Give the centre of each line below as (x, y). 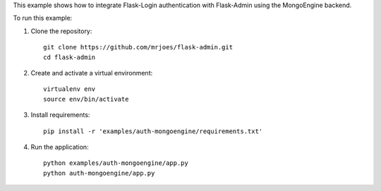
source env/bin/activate (86, 99)
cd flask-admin (69, 57)
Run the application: (60, 147)
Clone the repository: (61, 31)
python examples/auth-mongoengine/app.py (116, 163)
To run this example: (43, 18)
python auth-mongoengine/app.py (99, 173)
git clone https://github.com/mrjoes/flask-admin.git (138, 47)
